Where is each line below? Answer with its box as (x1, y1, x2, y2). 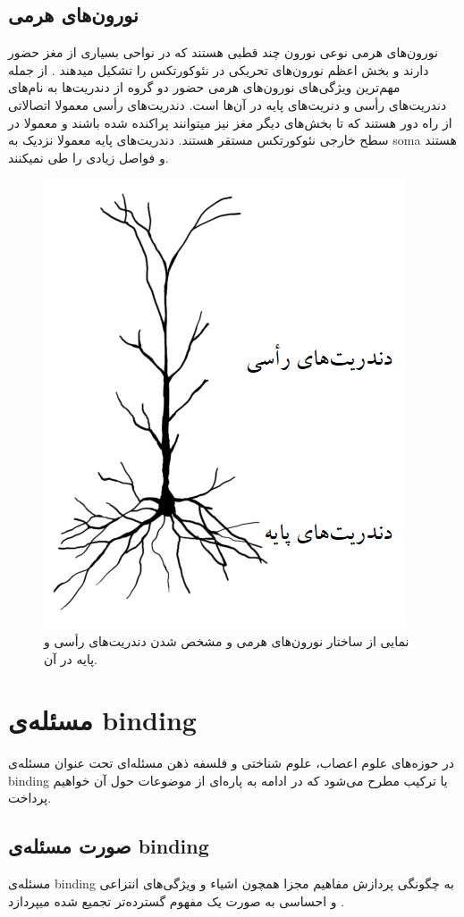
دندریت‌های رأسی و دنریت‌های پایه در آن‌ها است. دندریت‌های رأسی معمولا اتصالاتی (8, 95, 447, 114)
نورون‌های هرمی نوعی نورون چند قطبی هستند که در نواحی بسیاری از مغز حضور (8, 43, 438, 62)
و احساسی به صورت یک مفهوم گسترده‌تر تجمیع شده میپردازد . (8, 891, 345, 910)
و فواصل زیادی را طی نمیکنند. (8, 147, 169, 166)
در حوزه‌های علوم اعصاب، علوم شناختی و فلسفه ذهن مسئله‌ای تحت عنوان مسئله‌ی (8, 753, 455, 772)
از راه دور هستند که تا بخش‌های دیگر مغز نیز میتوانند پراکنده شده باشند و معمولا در (8, 113, 452, 131)
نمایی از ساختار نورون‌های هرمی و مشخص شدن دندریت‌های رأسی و (44, 631, 409, 650)
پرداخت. (8, 788, 52, 807)
